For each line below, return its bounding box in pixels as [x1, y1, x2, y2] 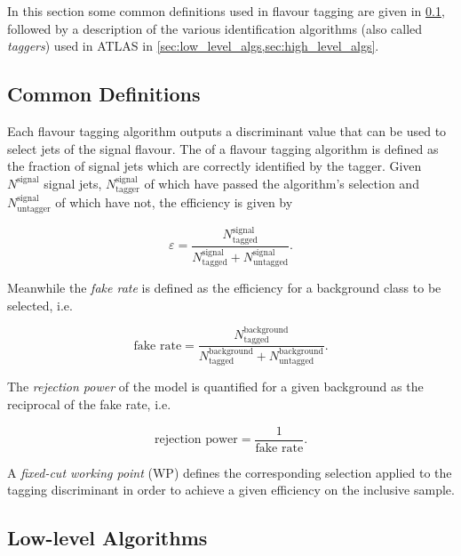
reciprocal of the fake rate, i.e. [7, 395, 171, 414]
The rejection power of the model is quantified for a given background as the [7, 377, 424, 396]
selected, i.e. [7, 295, 73, 314]
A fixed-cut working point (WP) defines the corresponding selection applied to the [7, 463, 452, 481]
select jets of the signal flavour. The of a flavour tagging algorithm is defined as [7, 139, 439, 157]
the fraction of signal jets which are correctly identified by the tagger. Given [7, 157, 422, 175]
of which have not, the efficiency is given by [55, 193, 293, 212]
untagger [17, 204, 51, 214]
